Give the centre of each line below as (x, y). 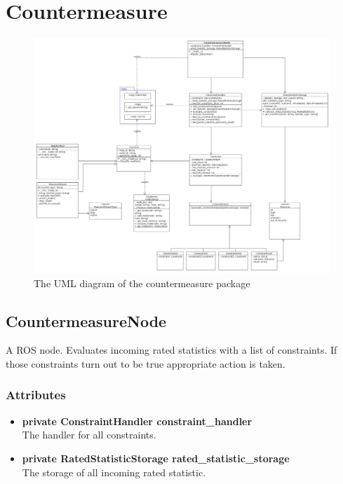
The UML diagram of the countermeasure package (142, 283)
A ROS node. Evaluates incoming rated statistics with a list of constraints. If (171, 350)
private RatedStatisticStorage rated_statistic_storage (156, 458)
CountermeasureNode (86, 320)
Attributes (36, 395)
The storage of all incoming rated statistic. (114, 472)
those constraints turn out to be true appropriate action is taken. (146, 363)
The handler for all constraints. (89, 435)
